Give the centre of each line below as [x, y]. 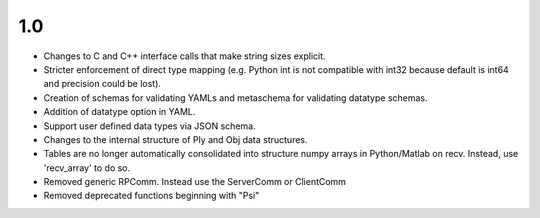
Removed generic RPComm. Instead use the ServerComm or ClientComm [195, 182]
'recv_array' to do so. [87, 167]
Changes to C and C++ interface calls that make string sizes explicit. [184, 56]
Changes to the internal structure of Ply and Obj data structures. [176, 139]
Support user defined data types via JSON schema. [149, 126]
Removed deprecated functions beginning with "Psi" [151, 196]
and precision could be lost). [102, 84]
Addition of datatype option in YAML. [119, 112]
